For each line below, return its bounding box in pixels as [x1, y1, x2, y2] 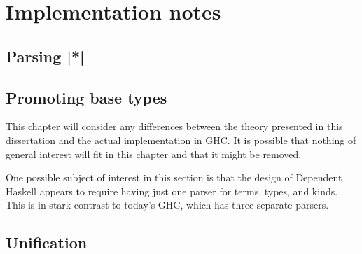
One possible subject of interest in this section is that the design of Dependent [6, 170, 342, 185]
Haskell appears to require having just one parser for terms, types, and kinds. [6, 183, 338, 198]
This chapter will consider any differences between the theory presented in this [6, 119, 343, 134]
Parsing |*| [6, 45, 85, 66]
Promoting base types [6, 86, 167, 108]
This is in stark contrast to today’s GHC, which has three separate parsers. [6, 197, 329, 212]
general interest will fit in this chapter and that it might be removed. [6, 146, 302, 161]
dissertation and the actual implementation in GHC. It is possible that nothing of [6, 132, 356, 147]
